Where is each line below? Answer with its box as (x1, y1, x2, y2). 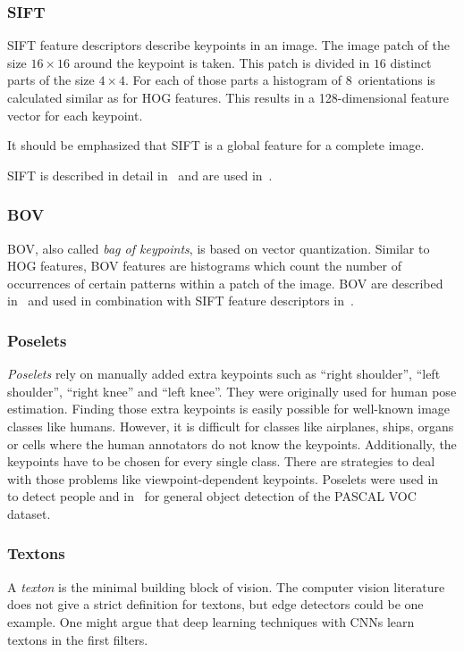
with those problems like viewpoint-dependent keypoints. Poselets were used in (7, 469, 439, 488)
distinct (390, 53, 432, 71)
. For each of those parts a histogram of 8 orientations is (125, 71, 435, 89)
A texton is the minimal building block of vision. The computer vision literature (7, 577, 445, 596)
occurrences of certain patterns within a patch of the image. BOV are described (7, 273, 443, 292)
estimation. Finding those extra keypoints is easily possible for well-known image (7, 399, 451, 418)
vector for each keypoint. (7, 105, 143, 124)
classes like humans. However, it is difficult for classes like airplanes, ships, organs (7, 416, 454, 435)
